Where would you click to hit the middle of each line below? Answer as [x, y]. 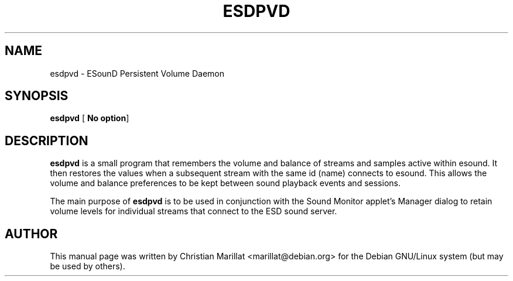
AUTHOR [31, 234]
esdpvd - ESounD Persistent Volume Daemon [137, 73]
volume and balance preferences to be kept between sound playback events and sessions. [225, 183]
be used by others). [88, 266]
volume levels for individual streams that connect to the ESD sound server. [194, 211]
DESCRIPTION [47, 140]
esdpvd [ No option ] [90, 118]
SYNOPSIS [37, 96]
